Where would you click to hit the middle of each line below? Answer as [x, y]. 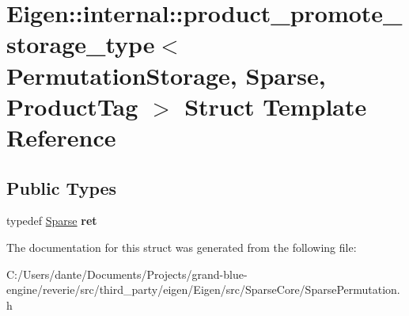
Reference [61, 137]
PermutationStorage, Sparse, [166, 75]
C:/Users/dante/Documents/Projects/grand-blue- [127, 274]
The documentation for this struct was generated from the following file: [182, 247]
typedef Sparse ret [52, 221]
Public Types [62, 187]
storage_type [81, 44]
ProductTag [72, 106]
